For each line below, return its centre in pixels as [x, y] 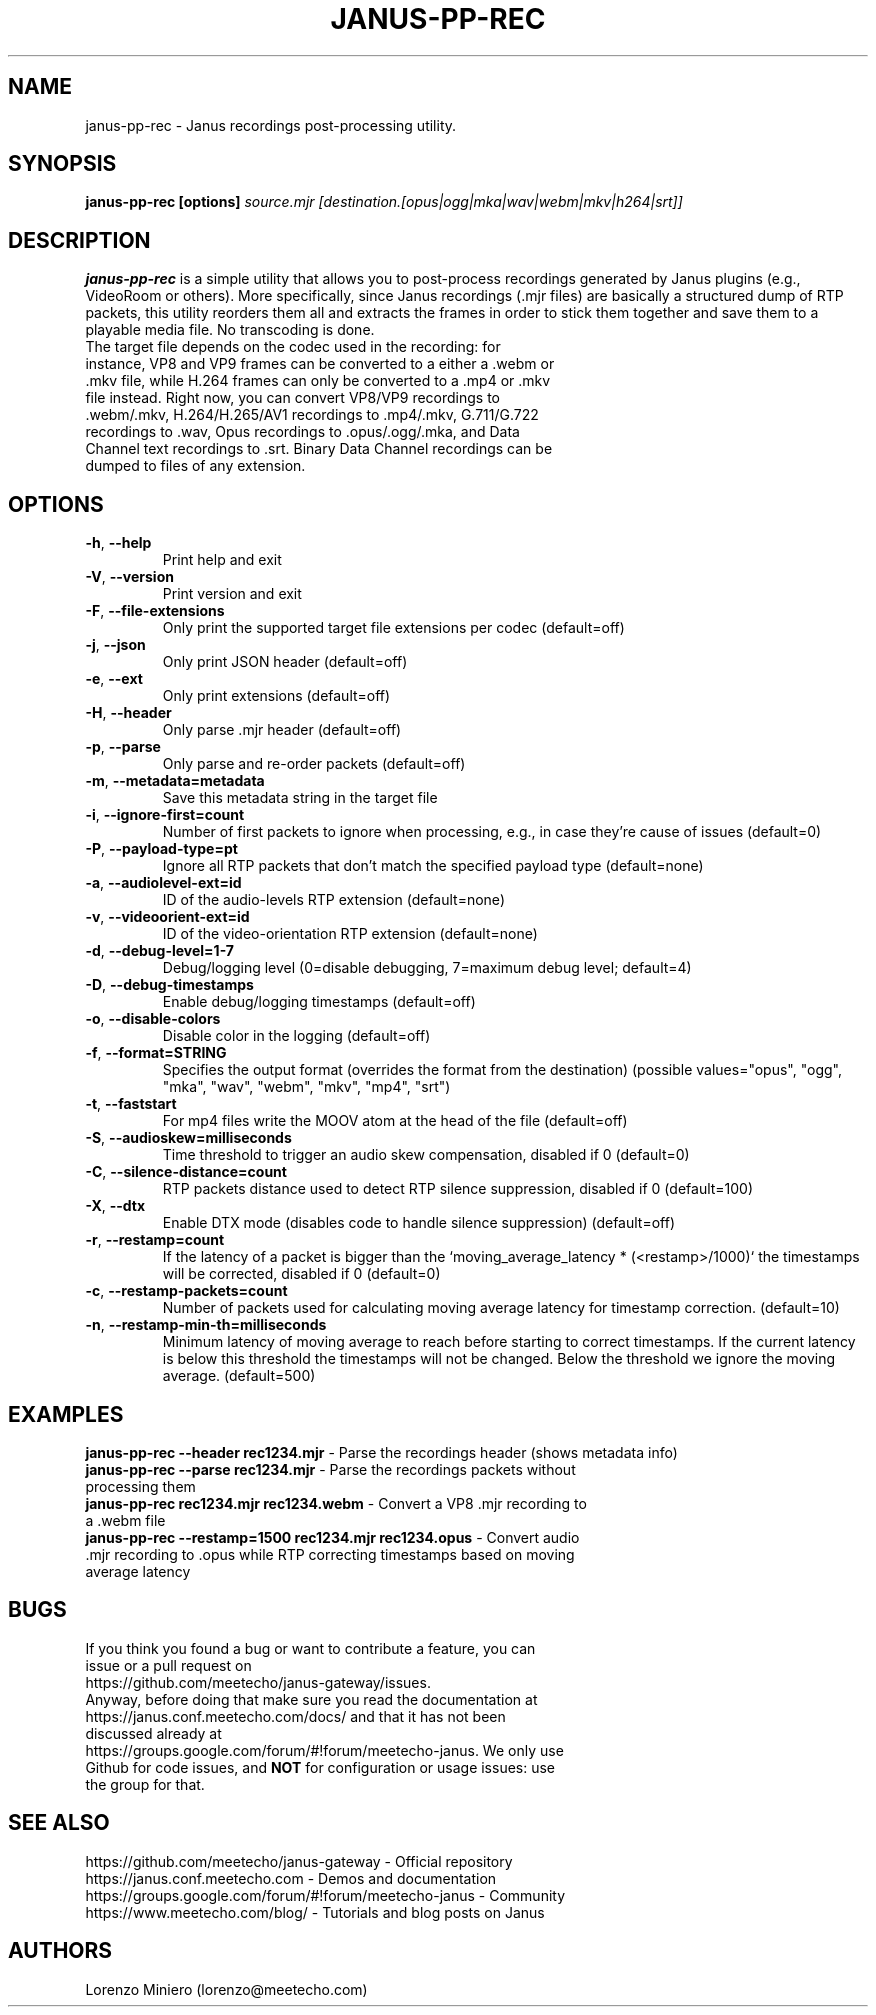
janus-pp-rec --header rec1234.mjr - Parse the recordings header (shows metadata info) [381, 1452]
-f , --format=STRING [156, 1053]
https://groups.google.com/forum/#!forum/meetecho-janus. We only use [324, 1750]
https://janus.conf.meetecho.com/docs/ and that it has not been [295, 1716]
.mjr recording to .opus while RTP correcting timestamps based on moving [330, 1554]
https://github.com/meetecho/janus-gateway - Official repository [299, 1861]
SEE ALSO [59, 1823]
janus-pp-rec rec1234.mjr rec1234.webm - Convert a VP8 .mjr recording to [336, 1503]
